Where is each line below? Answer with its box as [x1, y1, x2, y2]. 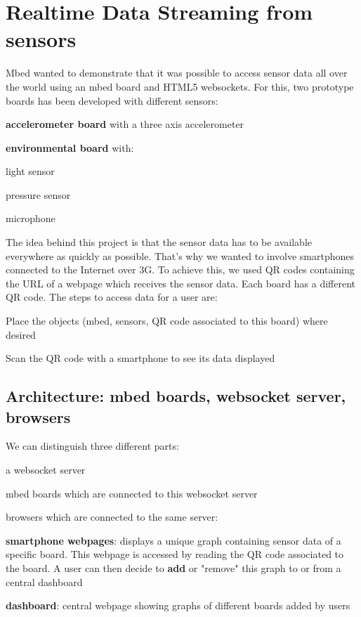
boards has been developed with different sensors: [6, 93, 218, 108]
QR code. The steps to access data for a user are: [6, 290, 218, 304]
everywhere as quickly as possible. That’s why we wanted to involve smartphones [6, 248, 355, 263]
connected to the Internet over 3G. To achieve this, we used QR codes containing [6, 262, 355, 277]
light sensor [6, 164, 55, 178]
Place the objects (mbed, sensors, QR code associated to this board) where [6, 313, 328, 328]
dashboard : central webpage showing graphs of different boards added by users [6, 598, 350, 613]
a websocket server [6, 462, 86, 476]
